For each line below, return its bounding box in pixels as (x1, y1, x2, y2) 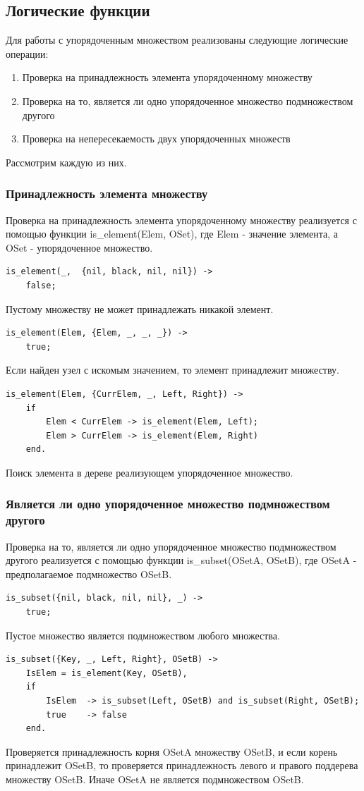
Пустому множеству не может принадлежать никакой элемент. (6, 301, 274, 316)
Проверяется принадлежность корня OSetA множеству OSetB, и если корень (6, 744, 338, 759)
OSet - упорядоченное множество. (6, 240, 153, 255)
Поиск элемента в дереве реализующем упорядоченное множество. (6, 465, 293, 479)
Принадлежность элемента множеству (6, 185, 208, 202)
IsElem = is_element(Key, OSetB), (25, 668, 188, 678)
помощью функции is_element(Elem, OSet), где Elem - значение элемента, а (6, 226, 339, 241)
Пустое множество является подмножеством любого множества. (6, 627, 280, 642)
